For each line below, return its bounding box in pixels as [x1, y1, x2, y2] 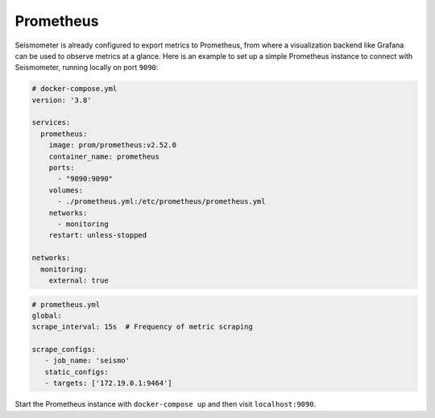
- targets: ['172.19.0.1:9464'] [44, 379, 172, 388]
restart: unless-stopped [48, 230, 147, 240]
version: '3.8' [31, 95, 92, 105]
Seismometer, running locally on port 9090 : [14, 63, 159, 72]
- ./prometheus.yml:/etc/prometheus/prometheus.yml [57, 197, 266, 206]
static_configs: [44, 367, 109, 376]
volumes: [48, 185, 84, 195]
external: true [48, 275, 109, 285]
